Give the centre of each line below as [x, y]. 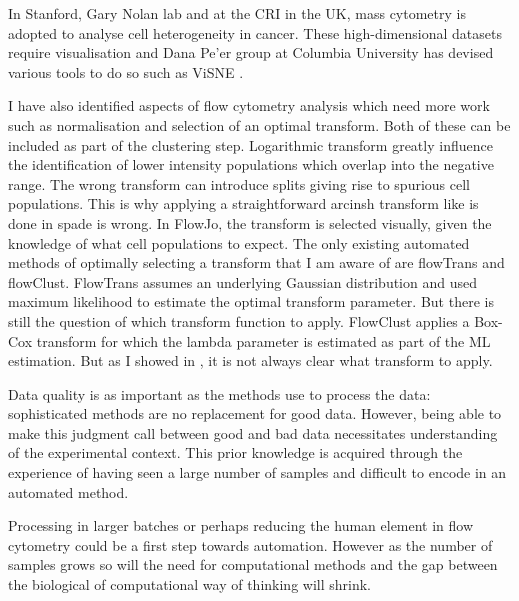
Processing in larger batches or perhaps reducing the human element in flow [241, 525]
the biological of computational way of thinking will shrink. [190, 584]
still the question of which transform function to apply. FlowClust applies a [239, 320]
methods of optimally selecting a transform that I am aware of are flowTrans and [256, 262]
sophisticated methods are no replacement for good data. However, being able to [255, 413]
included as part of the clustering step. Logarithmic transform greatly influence [250, 144]
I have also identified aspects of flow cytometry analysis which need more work [249, 105]
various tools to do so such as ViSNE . [126, 71]
